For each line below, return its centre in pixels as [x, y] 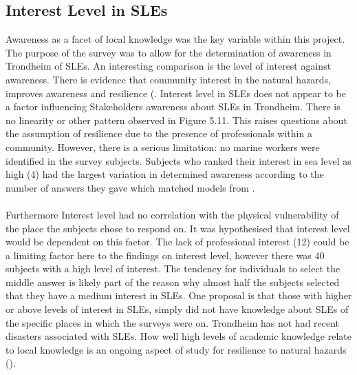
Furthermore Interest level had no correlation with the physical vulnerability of [172, 214]
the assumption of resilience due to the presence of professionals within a [159, 133]
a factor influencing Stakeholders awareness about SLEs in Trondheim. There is [173, 107]
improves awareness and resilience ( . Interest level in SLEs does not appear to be [176, 93]
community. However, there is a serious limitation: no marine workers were [163, 146]
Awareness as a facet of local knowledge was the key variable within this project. [175, 39]
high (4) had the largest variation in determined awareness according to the [165, 174]
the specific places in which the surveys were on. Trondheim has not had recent [173, 322]
